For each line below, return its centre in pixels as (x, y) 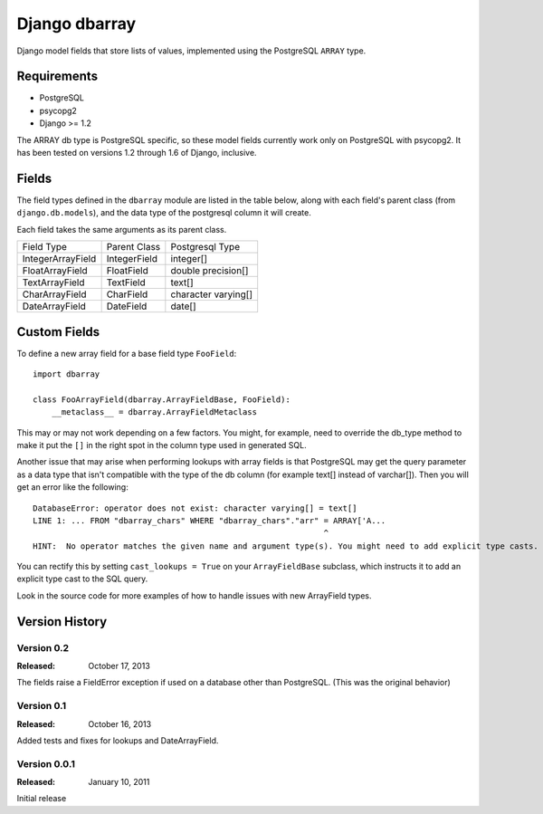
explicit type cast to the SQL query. (82, 579)
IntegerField (132, 259)
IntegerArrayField (59, 259)
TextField (126, 283)
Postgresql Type (205, 247)
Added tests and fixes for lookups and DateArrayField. (118, 740)
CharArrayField (54, 294)
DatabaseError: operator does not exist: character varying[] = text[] (195, 508)
